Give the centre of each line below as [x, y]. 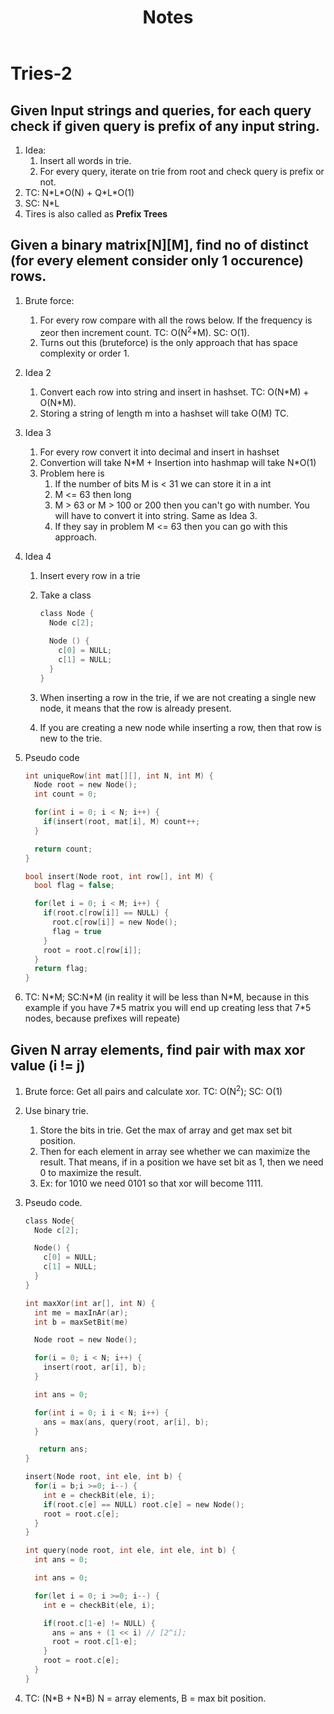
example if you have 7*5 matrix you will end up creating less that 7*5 [168, 1008]
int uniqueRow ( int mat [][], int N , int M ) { [119, 776]
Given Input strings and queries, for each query [161, 110]
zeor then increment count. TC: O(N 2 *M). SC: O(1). [144, 331]
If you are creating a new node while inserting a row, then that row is [180, 727]
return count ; [63, 849]
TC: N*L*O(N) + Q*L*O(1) [79, 192]
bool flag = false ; [75, 886]
